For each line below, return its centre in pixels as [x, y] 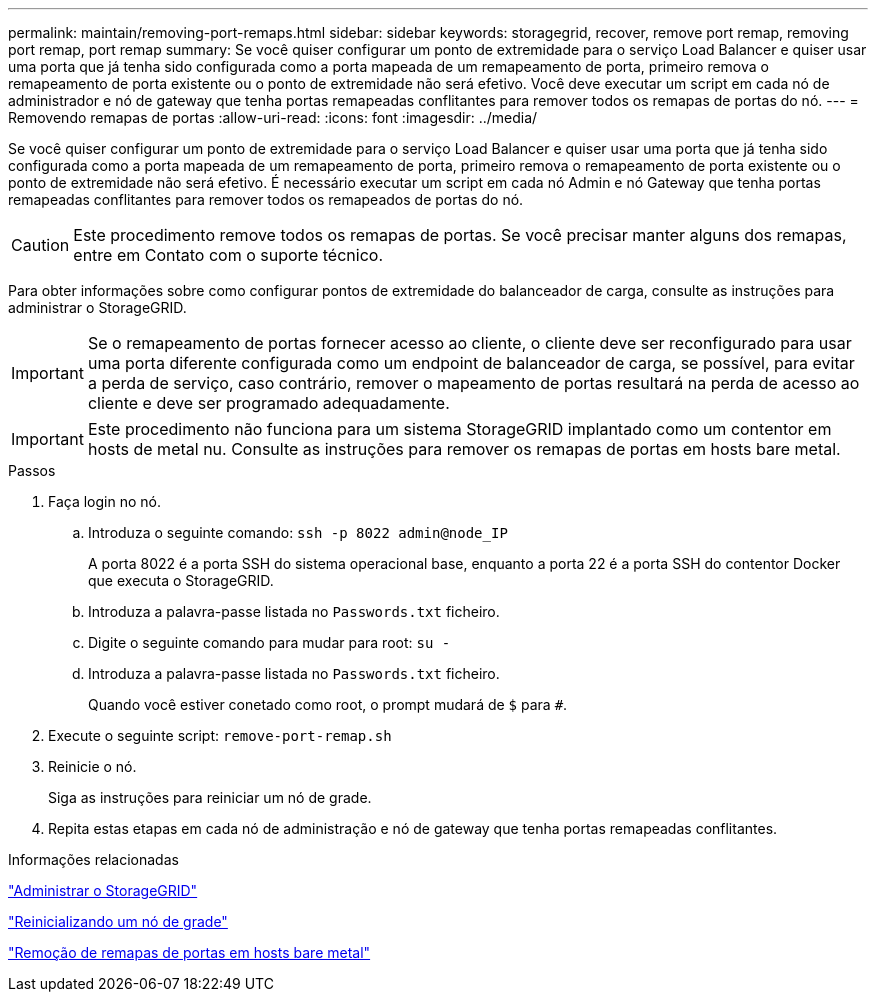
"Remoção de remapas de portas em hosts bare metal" [189, 952]
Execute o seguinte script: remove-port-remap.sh [220, 735]
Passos [32, 470]
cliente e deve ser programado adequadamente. [268, 403]
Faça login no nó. [104, 501]
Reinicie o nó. [92, 766]
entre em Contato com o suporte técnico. [228, 255]
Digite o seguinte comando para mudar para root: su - [269, 642]
